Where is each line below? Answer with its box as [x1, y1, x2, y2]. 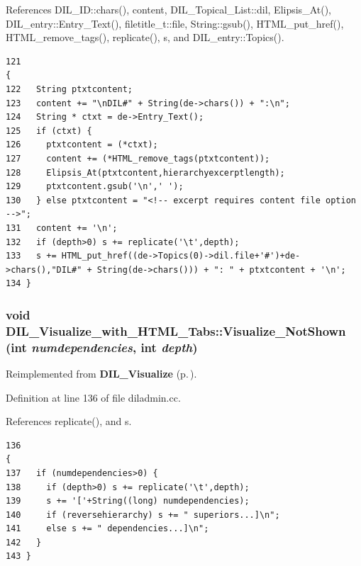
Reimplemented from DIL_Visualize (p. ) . [6, 366, 197, 380]
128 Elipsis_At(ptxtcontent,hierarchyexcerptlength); [6, 167, 285, 178]
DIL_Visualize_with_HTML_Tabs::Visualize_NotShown [6, 322, 346, 339]
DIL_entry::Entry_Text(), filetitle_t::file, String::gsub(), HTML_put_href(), [6, 16, 344, 30]
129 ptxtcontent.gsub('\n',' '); [6, 181, 184, 192]
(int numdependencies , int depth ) [6, 338, 198, 356]
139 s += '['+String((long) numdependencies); [6, 496, 250, 506]
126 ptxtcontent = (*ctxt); [6, 140, 158, 150]
